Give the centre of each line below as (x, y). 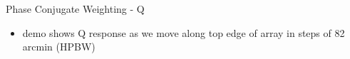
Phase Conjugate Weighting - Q (75, 9)
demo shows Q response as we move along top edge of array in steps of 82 (184, 32)
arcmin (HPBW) (59, 47)
